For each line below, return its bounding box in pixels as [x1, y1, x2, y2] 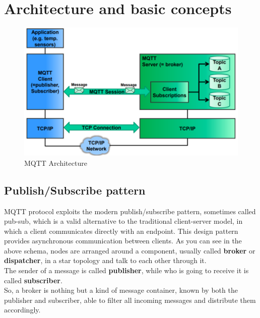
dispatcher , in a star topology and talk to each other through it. [4, 255, 207, 266]
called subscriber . [4, 275, 62, 285]
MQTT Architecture [24, 157, 87, 168]
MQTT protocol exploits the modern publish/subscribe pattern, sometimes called [4, 206, 256, 216]
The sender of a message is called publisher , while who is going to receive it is [4, 265, 249, 276]
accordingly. [4, 304, 41, 315]
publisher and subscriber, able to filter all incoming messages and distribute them [4, 294, 256, 305]
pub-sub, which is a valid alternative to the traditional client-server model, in [4, 216, 243, 226]
